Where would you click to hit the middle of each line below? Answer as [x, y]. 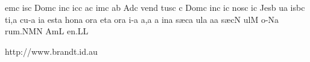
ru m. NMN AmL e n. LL [47, 31]
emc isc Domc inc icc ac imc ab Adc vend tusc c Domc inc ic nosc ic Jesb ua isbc [155, 7]
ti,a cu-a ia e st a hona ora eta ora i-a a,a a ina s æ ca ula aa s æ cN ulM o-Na [142, 19]
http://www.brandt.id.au [51, 51]
